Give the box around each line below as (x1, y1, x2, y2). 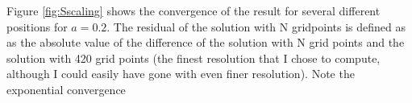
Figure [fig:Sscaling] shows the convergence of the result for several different (6, 2, 381, 19)
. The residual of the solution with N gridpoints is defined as (106, 18, 406, 35)
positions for (6, 18, 68, 35)
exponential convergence (6, 80, 126, 97)
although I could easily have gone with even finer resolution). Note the (6, 65, 355, 82)
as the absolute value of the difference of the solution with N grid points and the (6, 34, 405, 51)
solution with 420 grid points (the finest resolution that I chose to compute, (6, 49, 381, 66)
